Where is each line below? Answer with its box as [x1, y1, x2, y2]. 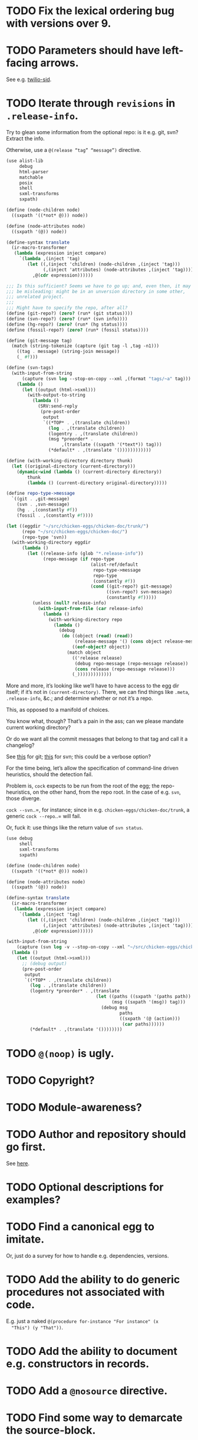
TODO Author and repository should [6, 1128, 186, 1141]
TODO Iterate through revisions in [6, 96, 176, 110]
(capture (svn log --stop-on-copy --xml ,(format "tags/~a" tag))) [21, 375, 192, 382]
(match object [67, 649, 101, 656]
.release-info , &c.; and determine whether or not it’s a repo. [6, 695, 153, 702]
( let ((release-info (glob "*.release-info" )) [27, 551, 144, 557]
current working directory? [6, 724, 71, 731]
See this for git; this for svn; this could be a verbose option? [6, 753, 151, 760]
